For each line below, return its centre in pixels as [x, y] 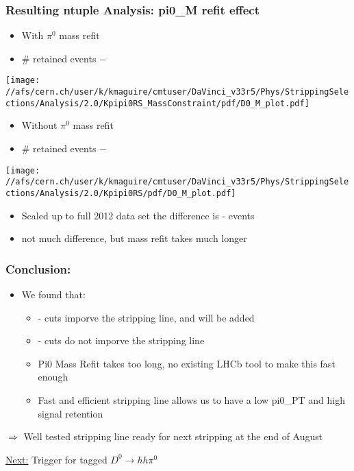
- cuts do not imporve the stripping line [121, 340]
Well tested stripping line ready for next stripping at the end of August [173, 436]
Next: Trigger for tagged [56, 459]
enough [53, 377]
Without [39, 125]
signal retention [71, 413]
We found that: [53, 294]
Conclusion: [38, 268]
